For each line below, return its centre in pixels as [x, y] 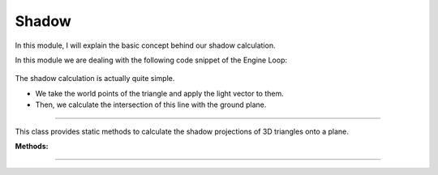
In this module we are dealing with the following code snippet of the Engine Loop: [151, 60]
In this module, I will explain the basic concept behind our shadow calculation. [145, 45]
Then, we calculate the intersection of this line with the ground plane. [151, 105]
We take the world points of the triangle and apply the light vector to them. [159, 93]
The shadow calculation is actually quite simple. [95, 79]
